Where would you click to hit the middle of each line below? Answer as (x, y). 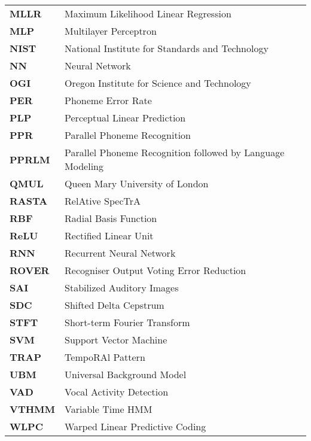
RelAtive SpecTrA (103, 201)
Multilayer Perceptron (111, 31)
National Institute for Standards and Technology (167, 48)
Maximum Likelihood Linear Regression (148, 13)
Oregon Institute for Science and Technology (158, 83)
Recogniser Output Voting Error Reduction (155, 270)
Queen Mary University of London (137, 183)
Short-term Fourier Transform (127, 322)
